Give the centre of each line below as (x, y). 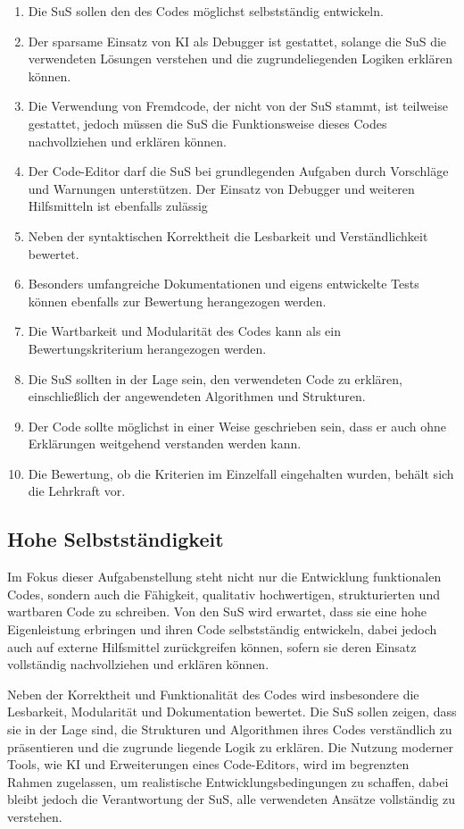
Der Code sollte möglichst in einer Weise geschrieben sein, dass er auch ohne (237, 426)
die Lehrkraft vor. (77, 491)
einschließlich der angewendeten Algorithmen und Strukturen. (197, 396)
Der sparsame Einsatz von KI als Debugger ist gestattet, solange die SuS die (237, 41)
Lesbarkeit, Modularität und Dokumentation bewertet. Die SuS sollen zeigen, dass (232, 712)
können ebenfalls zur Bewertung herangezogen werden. (177, 301)
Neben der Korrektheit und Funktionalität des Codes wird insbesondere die (213, 694)
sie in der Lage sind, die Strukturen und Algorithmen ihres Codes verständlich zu (230, 729)
